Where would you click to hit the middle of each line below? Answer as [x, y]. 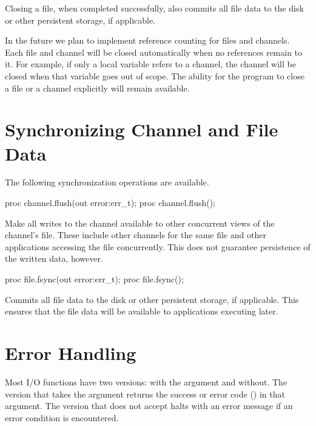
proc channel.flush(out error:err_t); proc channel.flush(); [110, 203]
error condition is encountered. [62, 417]
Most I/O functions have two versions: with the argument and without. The [146, 381]
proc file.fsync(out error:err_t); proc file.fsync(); [94, 279]
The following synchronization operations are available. [107, 182]
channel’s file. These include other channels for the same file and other [136, 235]
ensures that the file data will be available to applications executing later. [142, 311]
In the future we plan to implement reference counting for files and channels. [147, 40]
